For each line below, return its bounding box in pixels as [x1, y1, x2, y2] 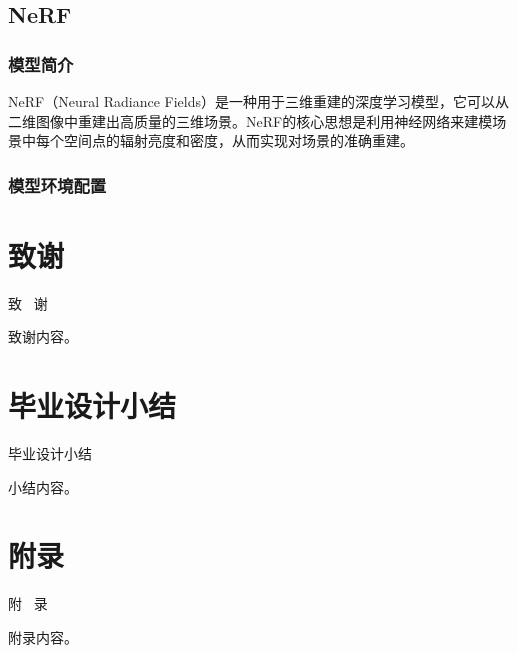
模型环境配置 [8, 172, 107, 197]
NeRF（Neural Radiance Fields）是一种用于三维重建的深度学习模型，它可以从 [8, 91, 510, 111]
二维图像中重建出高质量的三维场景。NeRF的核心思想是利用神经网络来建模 [8, 110, 493, 131]
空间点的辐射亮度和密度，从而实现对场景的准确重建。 [63, 130, 414, 151]
